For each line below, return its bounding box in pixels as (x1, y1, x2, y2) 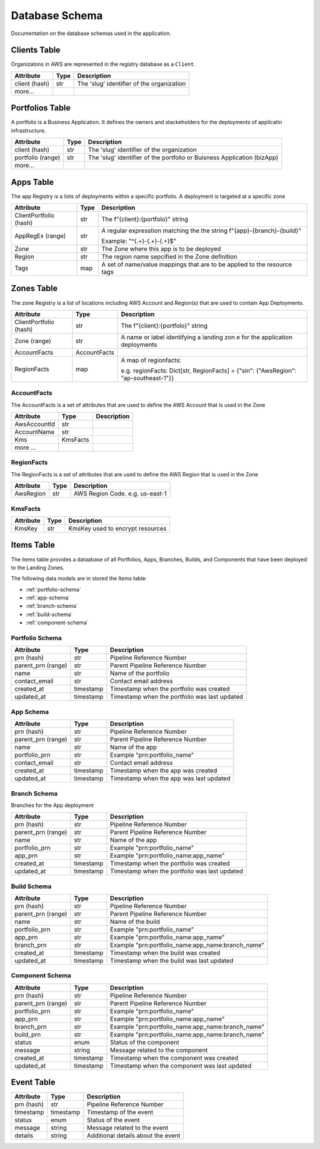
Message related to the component (110, 1046, 208, 1054)
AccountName (14, 428, 55, 436)
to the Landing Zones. (11, 564, 65, 571)
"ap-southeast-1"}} (120, 374, 174, 382)
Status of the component (110, 1038, 180, 1046)
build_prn (14, 1030, 41, 1038)
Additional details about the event (87, 1132, 181, 1140)
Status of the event (87, 1116, 140, 1124)
